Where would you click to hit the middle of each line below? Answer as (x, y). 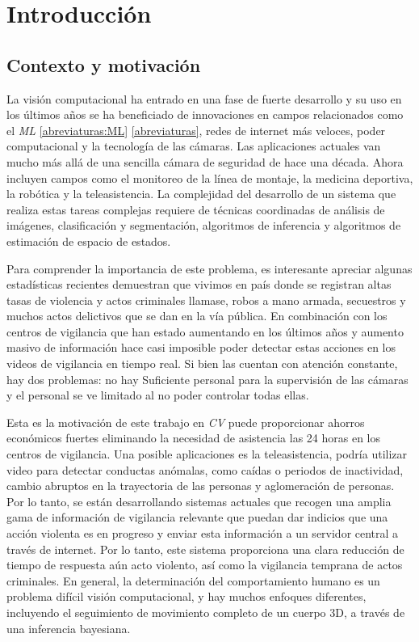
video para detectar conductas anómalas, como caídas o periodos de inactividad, (205, 469)
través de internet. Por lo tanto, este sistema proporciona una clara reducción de (205, 549)
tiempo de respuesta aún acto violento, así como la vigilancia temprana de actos (205, 565)
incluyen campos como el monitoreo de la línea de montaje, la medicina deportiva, (210, 177)
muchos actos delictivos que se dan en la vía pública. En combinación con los (197, 316)
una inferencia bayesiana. (69, 628)
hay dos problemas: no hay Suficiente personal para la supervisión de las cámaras (207, 379)
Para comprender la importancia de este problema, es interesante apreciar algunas (209, 268)
